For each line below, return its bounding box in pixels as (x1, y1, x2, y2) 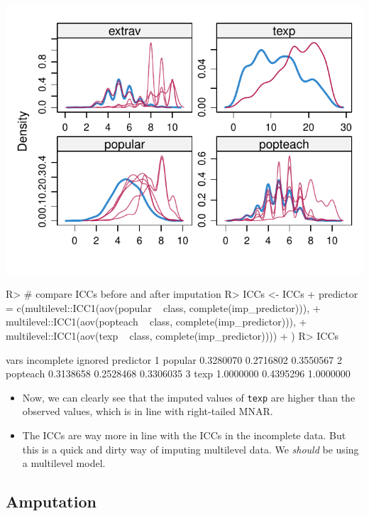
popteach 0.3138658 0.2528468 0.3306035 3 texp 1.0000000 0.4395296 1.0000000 (6, 366, 351, 381)
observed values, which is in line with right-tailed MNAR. (22, 404, 273, 419)
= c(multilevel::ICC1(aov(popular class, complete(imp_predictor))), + (6, 300, 321, 315)
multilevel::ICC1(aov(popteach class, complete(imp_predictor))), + (6, 314, 307, 329)
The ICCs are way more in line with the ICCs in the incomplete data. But (22, 428, 346, 443)
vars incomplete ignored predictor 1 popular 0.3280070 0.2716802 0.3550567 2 (6, 352, 342, 367)
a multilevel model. (22, 456, 106, 471)
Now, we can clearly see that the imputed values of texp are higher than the (22, 389, 356, 404)
